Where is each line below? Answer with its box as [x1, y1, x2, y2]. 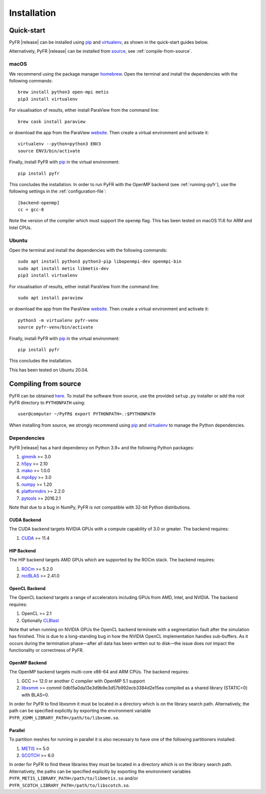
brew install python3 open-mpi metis [18, 89, 109, 95]
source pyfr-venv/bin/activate [18, 324, 94, 330]
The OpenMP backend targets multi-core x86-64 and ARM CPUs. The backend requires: [9, 669, 189, 675]
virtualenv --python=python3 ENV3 [18, 141, 101, 147]
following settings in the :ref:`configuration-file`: [9, 188, 106, 195]
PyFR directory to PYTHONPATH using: [9, 399, 86, 405]
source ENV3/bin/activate [18, 148, 81, 154]
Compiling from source [9, 380, 81, 388]
